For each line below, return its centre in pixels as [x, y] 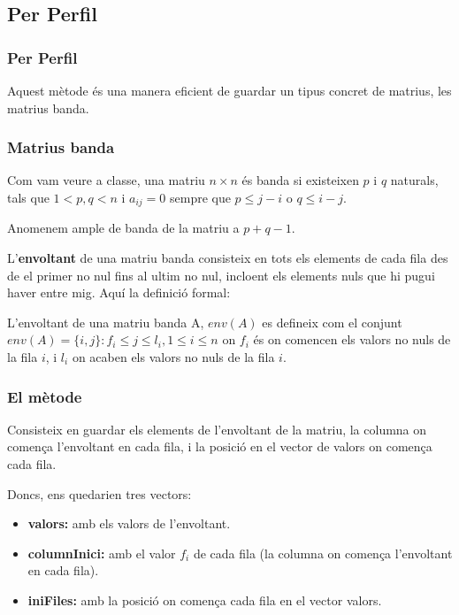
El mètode [45, 396]
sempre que [200, 197]
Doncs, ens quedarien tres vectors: [99, 493]
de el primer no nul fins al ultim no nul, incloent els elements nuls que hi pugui [221, 275]
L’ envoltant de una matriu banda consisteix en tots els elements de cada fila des [228, 258]
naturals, [414, 180]
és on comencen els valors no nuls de [352, 339]
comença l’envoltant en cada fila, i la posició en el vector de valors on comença [220, 446]
